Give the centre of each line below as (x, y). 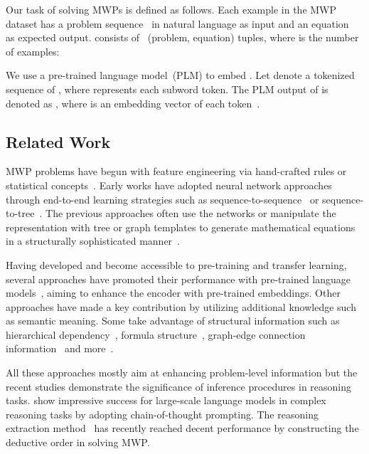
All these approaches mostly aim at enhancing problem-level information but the (182, 373)
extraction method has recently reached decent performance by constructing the (182, 428)
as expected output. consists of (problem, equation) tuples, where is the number (182, 37)
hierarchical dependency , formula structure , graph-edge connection (156, 334)
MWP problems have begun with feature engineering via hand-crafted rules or (176, 171)
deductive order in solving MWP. (78, 442)
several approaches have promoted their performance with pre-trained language (178, 279)
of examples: (33, 51)
